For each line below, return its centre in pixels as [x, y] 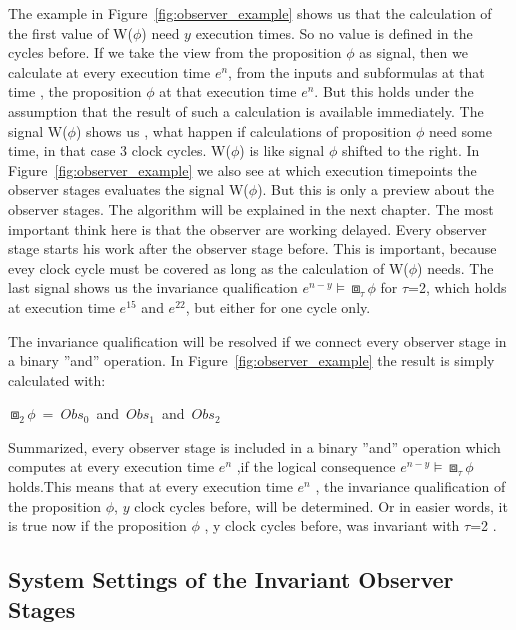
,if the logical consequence [316, 466]
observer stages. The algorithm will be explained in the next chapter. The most [251, 208]
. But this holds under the [394, 91]
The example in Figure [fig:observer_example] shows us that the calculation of [250, 13]
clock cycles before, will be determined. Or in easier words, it [321, 505]
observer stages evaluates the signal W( [128, 189]
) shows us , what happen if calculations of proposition [243, 130]
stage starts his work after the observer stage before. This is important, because [252, 248]
